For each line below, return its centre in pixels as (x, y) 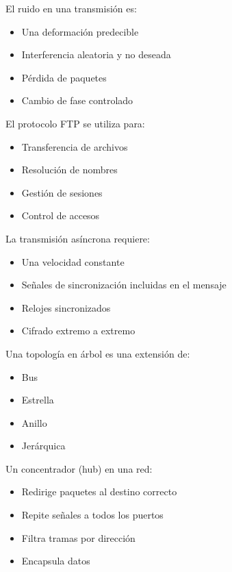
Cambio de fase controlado (77, 100)
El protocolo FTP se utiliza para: (75, 123)
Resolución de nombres (69, 170)
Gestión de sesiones (62, 192)
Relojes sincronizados (66, 307)
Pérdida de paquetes (64, 77)
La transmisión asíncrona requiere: (78, 238)
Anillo (34, 422)
